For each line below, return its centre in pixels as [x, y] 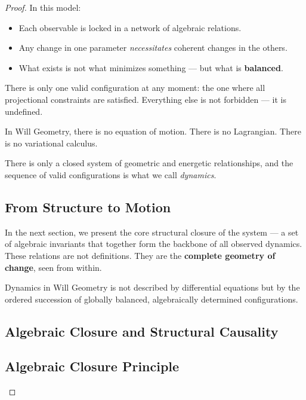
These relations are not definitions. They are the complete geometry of [140, 255]
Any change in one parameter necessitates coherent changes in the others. [153, 48]
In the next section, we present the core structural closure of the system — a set [152, 232]
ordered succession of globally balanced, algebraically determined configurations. [152, 299]
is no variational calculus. [51, 143]
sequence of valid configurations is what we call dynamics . [111, 174]
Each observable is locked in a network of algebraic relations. [130, 27]
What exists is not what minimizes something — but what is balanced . [151, 67]
